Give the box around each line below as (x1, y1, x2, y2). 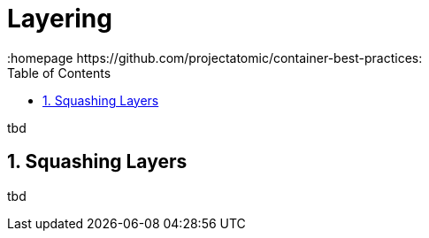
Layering (7, 4, 112, 34)
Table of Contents (7, 65, 111, 81)
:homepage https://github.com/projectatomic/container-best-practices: (7, 50, 423, 65)
